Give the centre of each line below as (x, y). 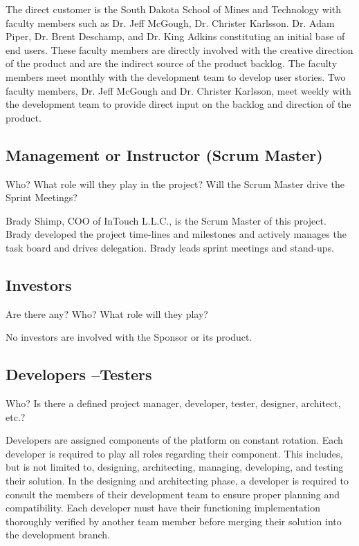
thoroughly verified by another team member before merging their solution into (174, 521)
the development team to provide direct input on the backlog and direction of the (178, 104)
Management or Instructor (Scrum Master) (164, 154)
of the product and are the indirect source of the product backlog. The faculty (172, 63)
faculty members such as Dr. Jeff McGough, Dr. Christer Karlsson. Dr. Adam (170, 22)
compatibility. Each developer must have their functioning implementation (163, 508)
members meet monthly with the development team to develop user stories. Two (176, 76)
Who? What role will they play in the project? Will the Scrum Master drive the (175, 183)
